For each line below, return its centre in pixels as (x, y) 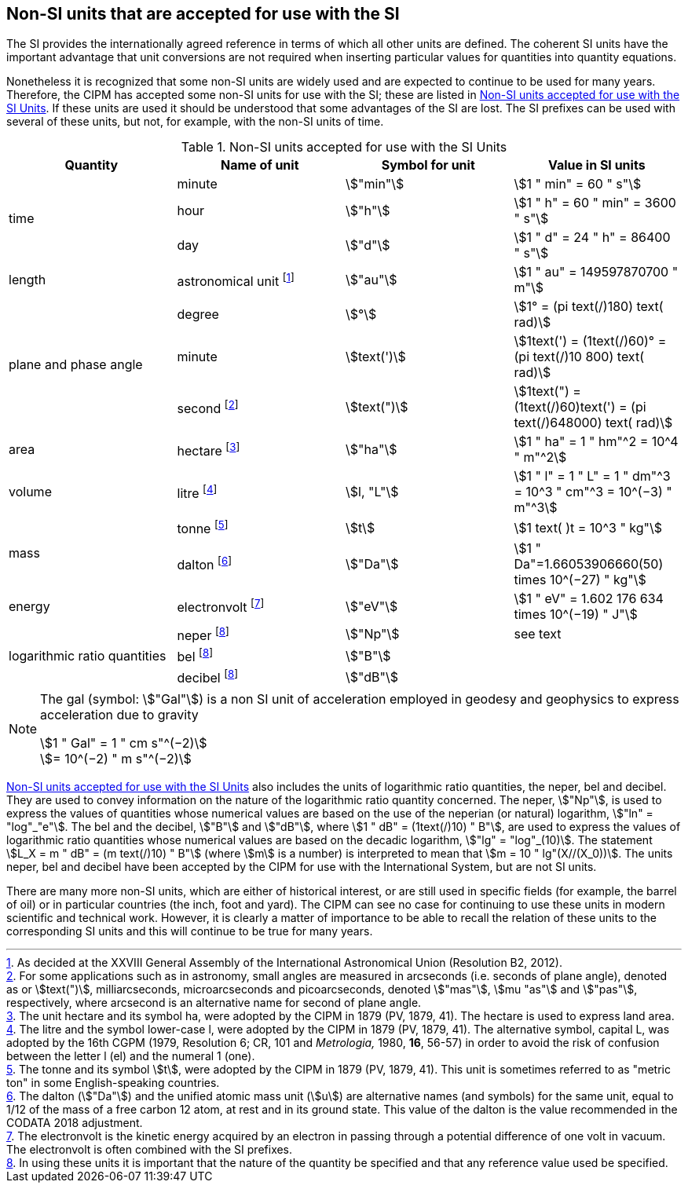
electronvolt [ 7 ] (221, 606)
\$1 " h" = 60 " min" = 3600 (595, 203)
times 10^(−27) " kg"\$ (580, 579)
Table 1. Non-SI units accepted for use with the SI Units (344, 147)
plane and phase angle (76, 365)
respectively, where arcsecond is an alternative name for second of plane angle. (214, 1002)
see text (538, 634)
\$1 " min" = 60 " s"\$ (578, 184)
